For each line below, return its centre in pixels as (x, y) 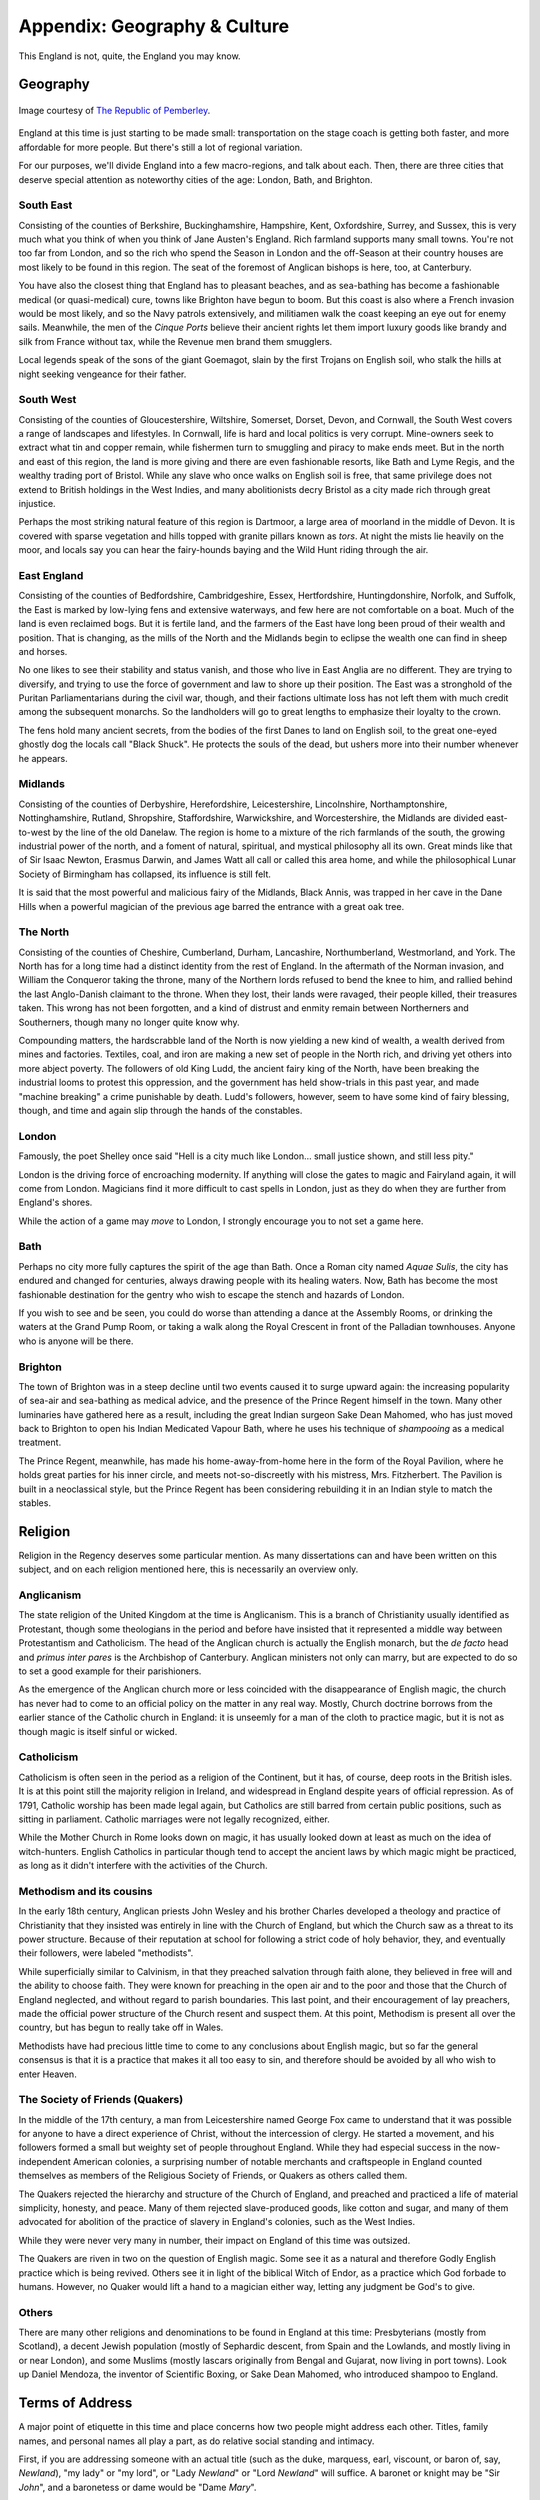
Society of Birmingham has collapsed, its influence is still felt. (145, 874)
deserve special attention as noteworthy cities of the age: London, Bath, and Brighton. (195, 179)
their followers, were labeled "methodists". (106, 1953)
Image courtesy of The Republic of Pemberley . (114, 110)
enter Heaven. (47, 2074)
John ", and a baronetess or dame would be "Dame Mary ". (137, 2487)
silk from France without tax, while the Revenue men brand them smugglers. (175, 341)
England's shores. (55, 1202)
